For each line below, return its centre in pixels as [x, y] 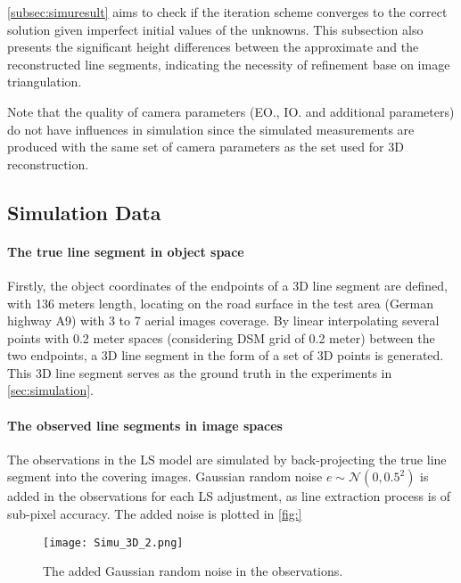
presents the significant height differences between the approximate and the [213, 47]
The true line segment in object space [126, 251]
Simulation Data [84, 212]
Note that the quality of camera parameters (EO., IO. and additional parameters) [231, 111]
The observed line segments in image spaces [145, 425]
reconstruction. [48, 164]
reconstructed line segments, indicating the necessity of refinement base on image [229, 64]
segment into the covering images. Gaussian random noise [165, 476]
